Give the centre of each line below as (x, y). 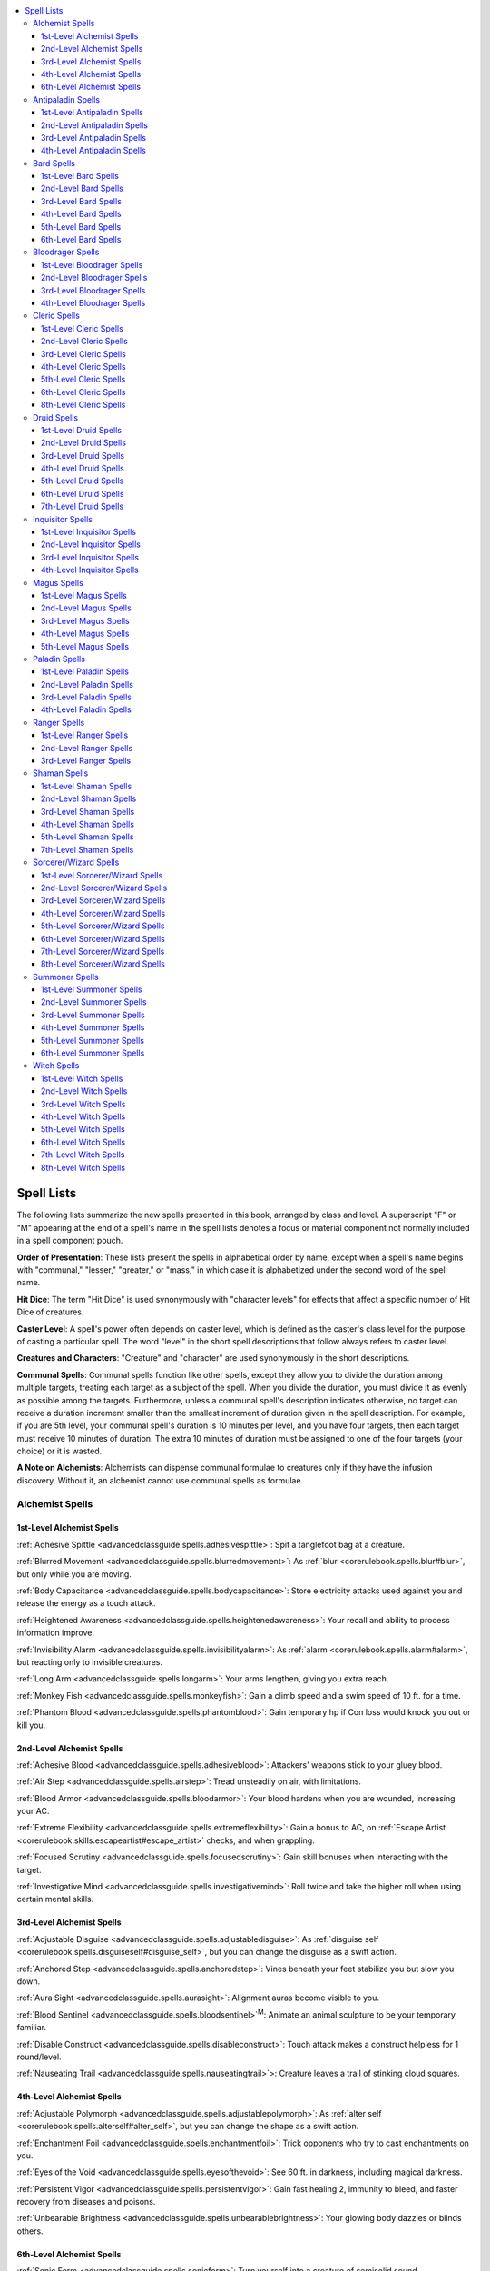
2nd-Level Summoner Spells (94, 1002)
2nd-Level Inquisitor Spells (91, 544)
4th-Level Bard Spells (81, 214)
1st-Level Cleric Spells (83, 328)
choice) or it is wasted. (59, 1451)
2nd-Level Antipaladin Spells (95, 125)
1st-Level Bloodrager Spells (92, 264)
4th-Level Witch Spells (83, 1116)
